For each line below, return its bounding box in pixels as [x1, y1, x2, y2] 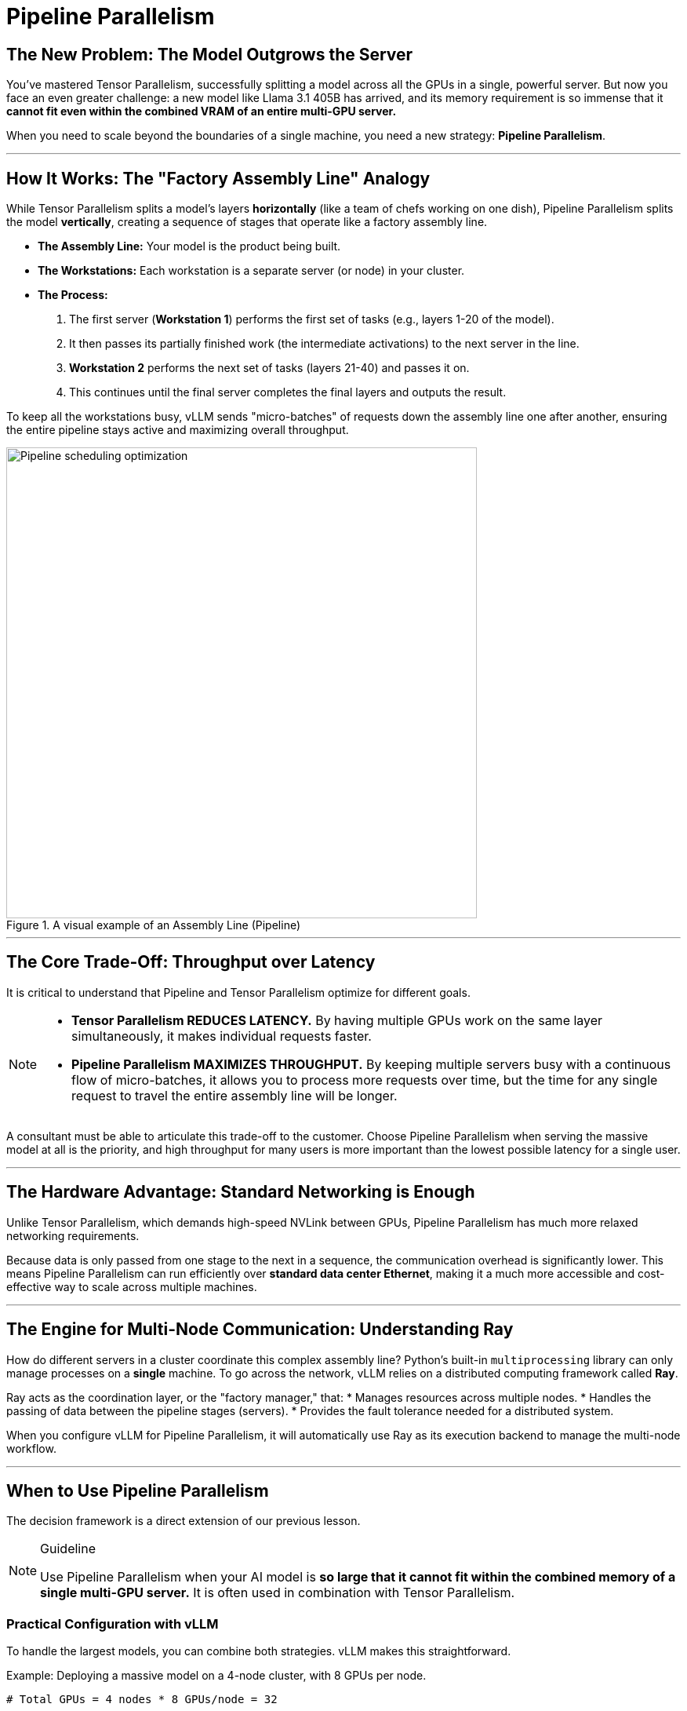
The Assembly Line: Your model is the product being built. [38, 239, 341, 254]
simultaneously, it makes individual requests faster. [71, 1027, 372, 1044]
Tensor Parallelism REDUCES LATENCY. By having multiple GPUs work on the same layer [71, 1012, 603, 1028]
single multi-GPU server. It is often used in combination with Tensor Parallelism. [40, 1585, 515, 1601]
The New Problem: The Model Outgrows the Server [6, 44, 413, 64]
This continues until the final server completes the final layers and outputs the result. [69, 385, 507, 399]
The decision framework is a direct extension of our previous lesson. [6, 1514, 361, 1528]
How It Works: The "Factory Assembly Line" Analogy [6, 168, 431, 188]
